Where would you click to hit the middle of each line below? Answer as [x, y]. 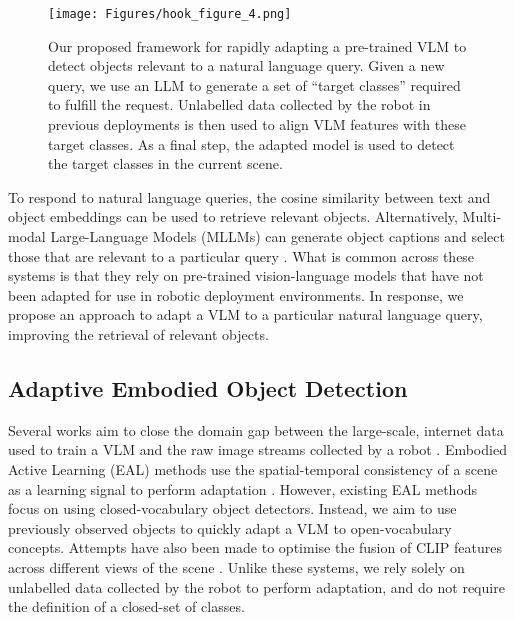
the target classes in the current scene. [165, 163]
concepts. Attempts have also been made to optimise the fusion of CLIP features [255, 547]
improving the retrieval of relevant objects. [138, 333]
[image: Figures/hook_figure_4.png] [170, 14]
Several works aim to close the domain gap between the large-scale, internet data [256, 429]
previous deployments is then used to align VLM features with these [257, 124]
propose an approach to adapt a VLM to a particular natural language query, [245, 314]
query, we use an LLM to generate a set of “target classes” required [254, 84]
